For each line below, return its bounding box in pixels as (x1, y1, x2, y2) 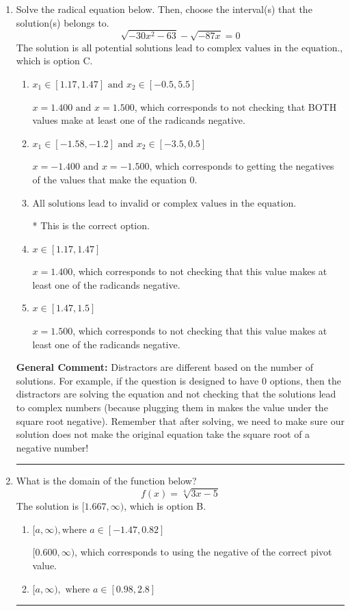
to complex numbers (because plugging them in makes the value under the (16, 400, 328, 415)
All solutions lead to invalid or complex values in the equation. (32, 198, 297, 209)
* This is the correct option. (32, 218, 150, 233)
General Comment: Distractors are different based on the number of (16, 360, 314, 374)
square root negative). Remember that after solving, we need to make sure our (16, 413, 345, 428)
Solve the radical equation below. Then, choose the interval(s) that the (16, 2, 312, 16)
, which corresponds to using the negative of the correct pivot (75, 545, 332, 559)
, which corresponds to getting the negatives (149, 159, 334, 173)
